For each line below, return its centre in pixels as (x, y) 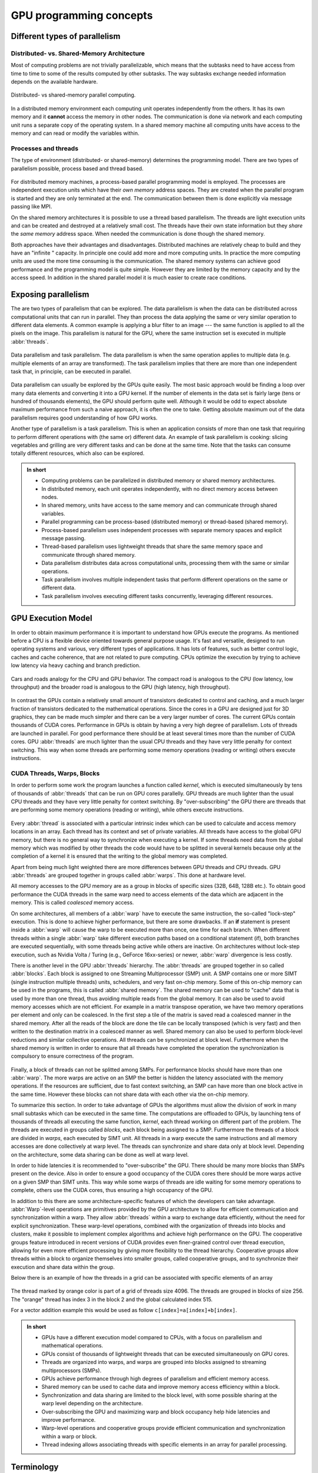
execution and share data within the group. (63, 1267)
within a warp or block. (69, 1436)
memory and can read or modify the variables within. (75, 133)
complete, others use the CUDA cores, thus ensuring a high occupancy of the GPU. (112, 1190)
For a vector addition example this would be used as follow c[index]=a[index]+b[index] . (124, 1310)
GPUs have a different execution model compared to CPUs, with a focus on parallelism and (152, 1337)
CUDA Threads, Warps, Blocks (55, 773)
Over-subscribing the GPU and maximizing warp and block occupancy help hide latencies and (156, 1412)
